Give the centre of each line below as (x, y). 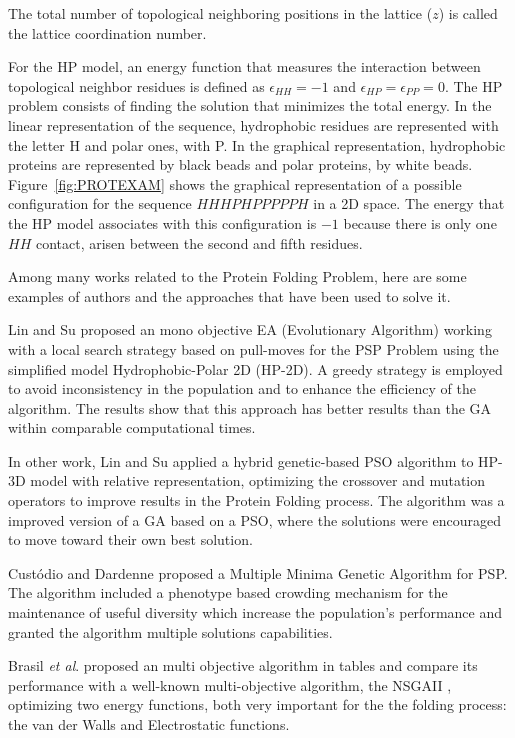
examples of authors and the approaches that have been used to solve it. (229, 295)
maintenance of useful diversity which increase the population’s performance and (255, 612)
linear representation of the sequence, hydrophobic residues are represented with (253, 124)
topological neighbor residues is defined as (136, 85)
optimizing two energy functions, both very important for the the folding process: (257, 704)
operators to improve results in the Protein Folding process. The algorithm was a (256, 500)
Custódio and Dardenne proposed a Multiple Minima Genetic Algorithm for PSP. (258, 572)
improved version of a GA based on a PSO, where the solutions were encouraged (255, 519)
